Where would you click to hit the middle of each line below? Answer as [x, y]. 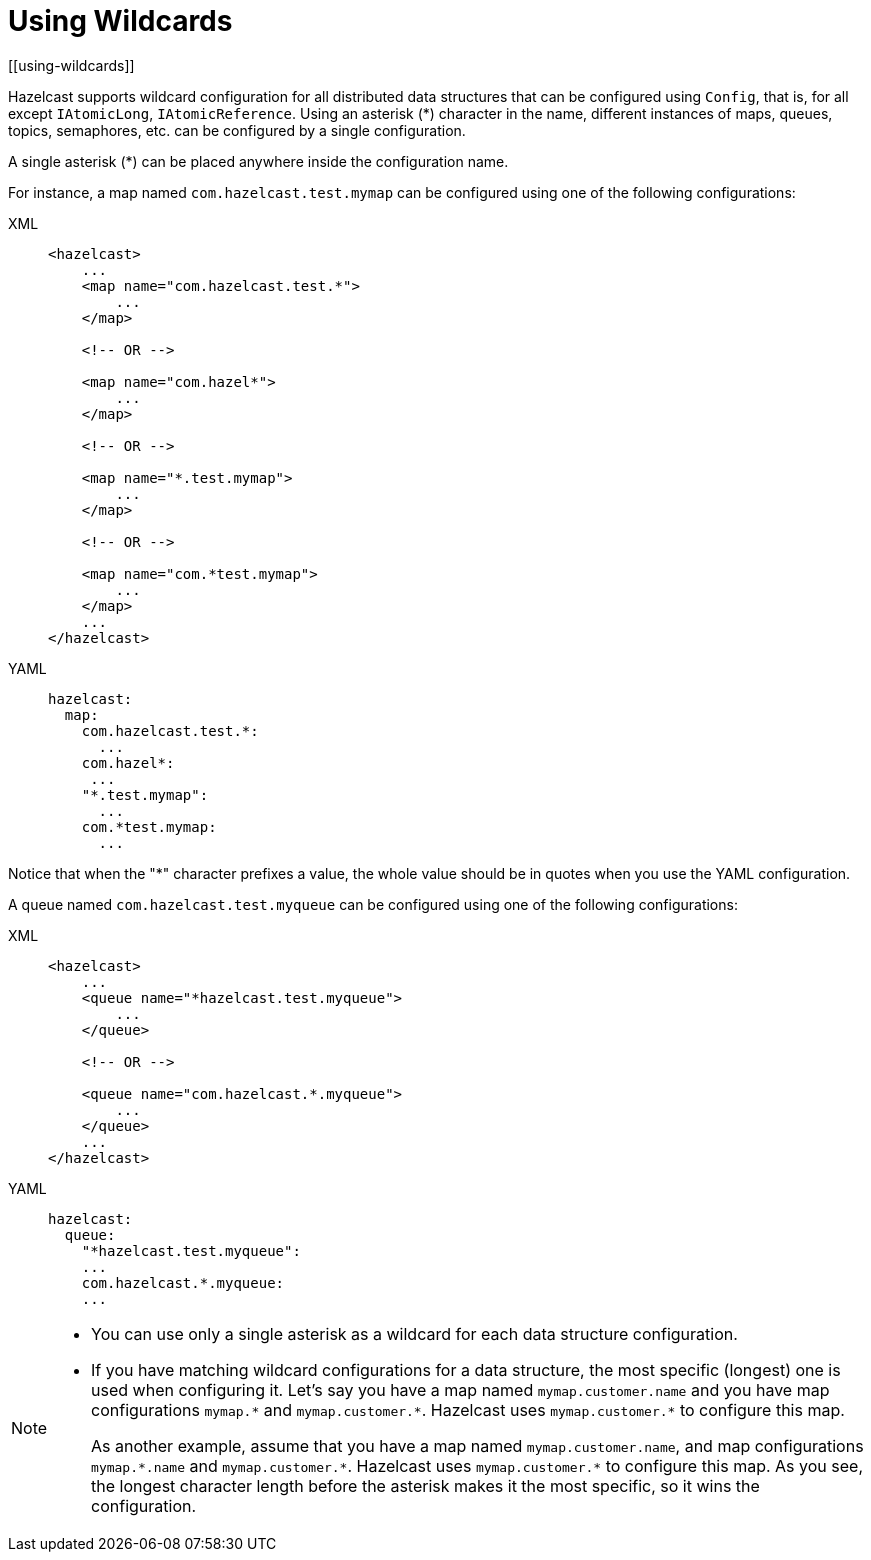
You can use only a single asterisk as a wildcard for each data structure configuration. [414, 1333]
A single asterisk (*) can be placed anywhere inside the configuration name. [258, 161]
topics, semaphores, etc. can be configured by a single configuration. [237, 130]
